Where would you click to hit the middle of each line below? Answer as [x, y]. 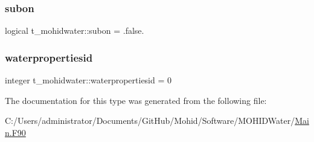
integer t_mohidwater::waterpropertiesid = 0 [88, 80]
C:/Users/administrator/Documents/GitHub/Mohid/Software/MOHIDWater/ [150, 121]
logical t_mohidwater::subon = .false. [75, 31]
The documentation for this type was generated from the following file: [136, 100]
